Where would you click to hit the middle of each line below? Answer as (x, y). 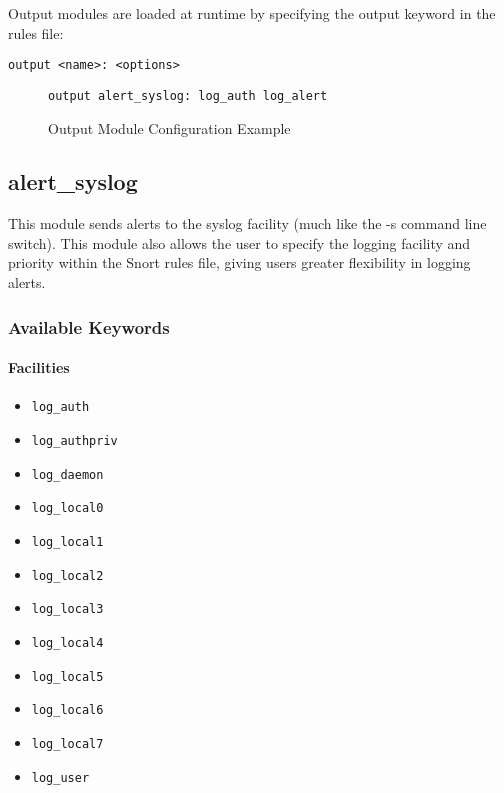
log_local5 (67, 676)
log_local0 (67, 508)
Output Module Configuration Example (169, 127)
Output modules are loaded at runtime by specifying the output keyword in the (252, 13)
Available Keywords (89, 326)
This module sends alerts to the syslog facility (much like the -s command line (247, 223)
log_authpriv (74, 440)
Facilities (39, 367)
